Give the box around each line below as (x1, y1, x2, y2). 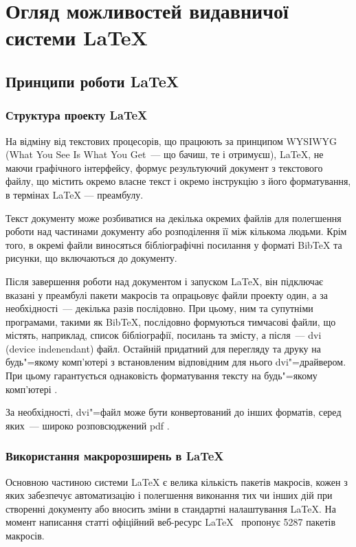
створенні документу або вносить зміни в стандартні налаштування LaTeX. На (5, 501, 336, 515)
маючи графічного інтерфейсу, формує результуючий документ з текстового (5, 160, 323, 175)
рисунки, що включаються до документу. (5, 251, 177, 265)
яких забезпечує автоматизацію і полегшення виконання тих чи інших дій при (5, 488, 333, 502)
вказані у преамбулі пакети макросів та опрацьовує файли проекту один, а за (5, 287, 328, 302)
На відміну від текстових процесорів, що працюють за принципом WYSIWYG (5, 133, 337, 148)
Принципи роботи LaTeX (5, 70, 179, 91)
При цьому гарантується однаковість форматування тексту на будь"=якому (5, 368, 318, 383)
